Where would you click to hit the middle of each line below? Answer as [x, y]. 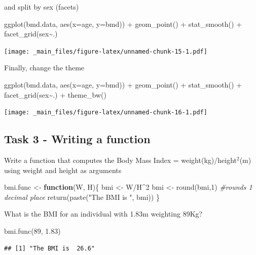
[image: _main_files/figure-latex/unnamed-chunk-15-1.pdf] [106, 51]
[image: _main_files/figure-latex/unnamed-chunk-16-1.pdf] [106, 113]
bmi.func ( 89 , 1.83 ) [32, 231]
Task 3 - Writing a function [77, 139]
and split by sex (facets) [42, 7]
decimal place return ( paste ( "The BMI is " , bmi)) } [82, 197]
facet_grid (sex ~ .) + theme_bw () [56, 94]
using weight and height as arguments [63, 170]
